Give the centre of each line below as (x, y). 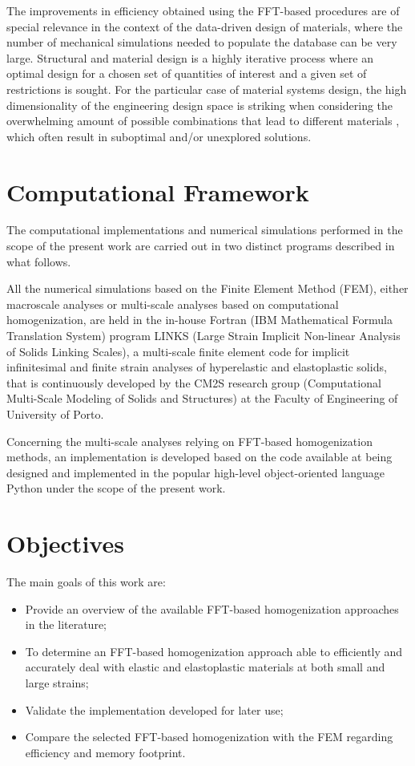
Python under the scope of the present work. (116, 488)
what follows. (39, 261)
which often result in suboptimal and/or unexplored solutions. (159, 136)
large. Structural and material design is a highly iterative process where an (190, 57)
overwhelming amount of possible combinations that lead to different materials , (203, 121)
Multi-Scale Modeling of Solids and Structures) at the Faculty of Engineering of (202, 398)
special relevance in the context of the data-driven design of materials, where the (205, 26)
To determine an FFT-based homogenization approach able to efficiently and (214, 651)
